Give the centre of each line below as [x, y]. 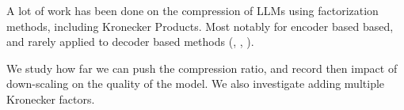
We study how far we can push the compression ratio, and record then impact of [202, 68]
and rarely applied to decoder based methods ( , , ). [130, 42]
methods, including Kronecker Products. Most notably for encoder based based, [200, 26]
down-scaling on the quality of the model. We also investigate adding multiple [196, 83]
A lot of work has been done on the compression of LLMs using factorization [192, 10]
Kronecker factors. [51, 99]
